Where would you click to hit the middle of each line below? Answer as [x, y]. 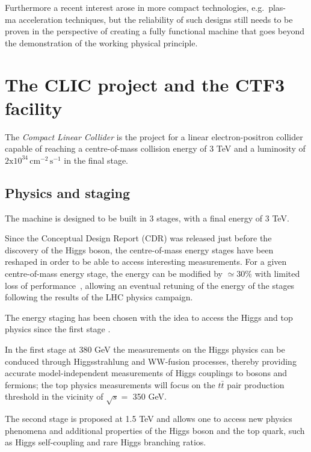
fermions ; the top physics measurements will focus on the [110, 384]
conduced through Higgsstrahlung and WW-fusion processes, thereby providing [151, 361]
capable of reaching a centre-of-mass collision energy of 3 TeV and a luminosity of [155, 148]
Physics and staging [68, 192]
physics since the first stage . [58, 329]
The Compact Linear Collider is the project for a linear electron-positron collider [154, 136]
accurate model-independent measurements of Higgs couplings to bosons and [146, 373]
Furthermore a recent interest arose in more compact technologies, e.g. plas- [145, 7]
